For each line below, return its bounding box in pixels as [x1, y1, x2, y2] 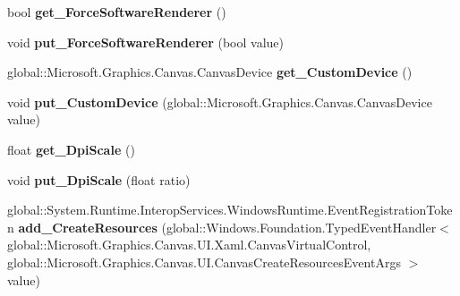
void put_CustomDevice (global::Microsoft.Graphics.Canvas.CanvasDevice [7, 92, 432, 111]
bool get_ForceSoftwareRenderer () [7, 3, 226, 21]
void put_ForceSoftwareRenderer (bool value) [7, 32, 284, 51]
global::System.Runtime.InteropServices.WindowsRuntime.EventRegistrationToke [7, 200, 453, 219]
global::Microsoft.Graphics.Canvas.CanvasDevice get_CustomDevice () [7, 63, 413, 81]
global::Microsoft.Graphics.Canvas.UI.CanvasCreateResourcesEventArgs [7, 252, 401, 271]
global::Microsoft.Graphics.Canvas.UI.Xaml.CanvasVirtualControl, [7, 235, 371, 254]
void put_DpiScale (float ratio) [7, 170, 191, 189]
